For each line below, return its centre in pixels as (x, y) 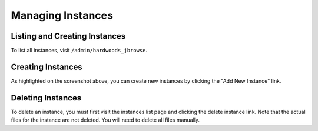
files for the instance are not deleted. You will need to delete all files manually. (105, 120)
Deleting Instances (46, 98)
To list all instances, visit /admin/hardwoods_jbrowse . (79, 51)
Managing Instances (62, 15)
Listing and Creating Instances (68, 36)
